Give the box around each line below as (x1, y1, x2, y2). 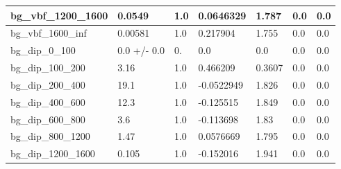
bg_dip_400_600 (10, 94, 85, 109)
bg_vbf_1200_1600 (10, 8, 108, 22)
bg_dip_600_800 (10, 112, 85, 126)
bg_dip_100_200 (10, 60, 85, 75)
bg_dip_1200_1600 (10, 146, 95, 161)
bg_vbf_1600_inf (10, 26, 87, 40)
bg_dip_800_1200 (10, 129, 90, 143)
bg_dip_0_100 (10, 43, 76, 57)
